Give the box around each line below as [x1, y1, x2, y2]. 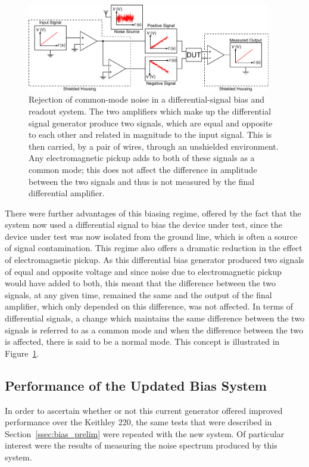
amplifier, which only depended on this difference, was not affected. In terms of [5, 300, 294, 313]
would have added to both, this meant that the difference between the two [5, 277, 276, 289]
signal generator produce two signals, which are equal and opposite [29, 116, 273, 129]
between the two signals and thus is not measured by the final [29, 175, 255, 187]
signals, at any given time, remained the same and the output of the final [5, 288, 272, 301]
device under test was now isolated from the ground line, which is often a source [5, 230, 298, 242]
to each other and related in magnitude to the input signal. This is [29, 128, 272, 141]
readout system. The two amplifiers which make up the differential [29, 104, 271, 117]
